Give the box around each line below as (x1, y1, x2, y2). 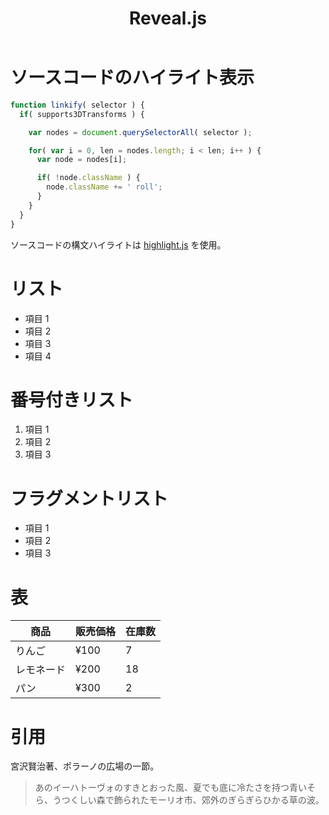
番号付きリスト (10, 388, 134, 411)
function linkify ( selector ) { (10, 100, 145, 110)
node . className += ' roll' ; (46, 182, 163, 192)
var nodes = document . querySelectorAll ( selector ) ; (28, 127, 253, 137)
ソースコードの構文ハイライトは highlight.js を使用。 (10, 238, 227, 251)
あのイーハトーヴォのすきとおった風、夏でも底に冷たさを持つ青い (34, 782, 307, 794)
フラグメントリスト (10, 487, 169, 510)
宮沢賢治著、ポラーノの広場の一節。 (10, 760, 160, 772)
